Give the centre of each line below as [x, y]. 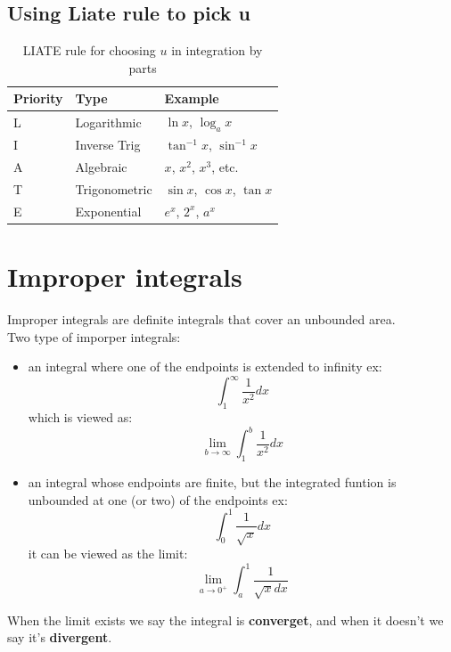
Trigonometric [114, 188]
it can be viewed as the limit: [108, 554]
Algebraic [101, 167]
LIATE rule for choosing [89, 50]
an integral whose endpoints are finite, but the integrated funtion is [212, 482]
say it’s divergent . [60, 637]
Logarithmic [108, 122]
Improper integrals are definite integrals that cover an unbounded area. [201, 319]
